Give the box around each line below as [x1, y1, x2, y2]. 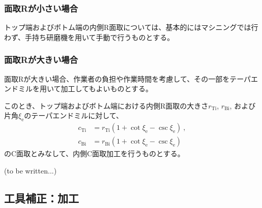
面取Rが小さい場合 [4, 2, 78, 14]
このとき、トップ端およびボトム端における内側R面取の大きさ [4, 100, 209, 111]
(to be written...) [4, 165, 57, 176]
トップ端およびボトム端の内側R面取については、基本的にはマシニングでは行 [4, 22, 258, 32]
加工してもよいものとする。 [61, 83, 153, 94]
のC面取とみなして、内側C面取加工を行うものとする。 [4, 148, 185, 159]
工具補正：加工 [4, 190, 79, 205]
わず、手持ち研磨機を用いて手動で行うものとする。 [4, 31, 174, 42]
